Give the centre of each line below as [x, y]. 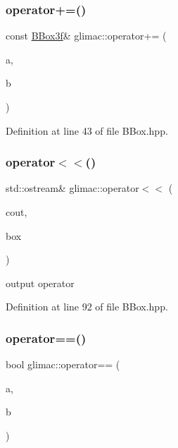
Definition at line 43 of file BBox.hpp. [87, 130]
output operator [40, 283]
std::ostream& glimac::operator [72, 188]
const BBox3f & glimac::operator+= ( [86, 36]
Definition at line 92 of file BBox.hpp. [87, 307]
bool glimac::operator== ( [63, 364]
